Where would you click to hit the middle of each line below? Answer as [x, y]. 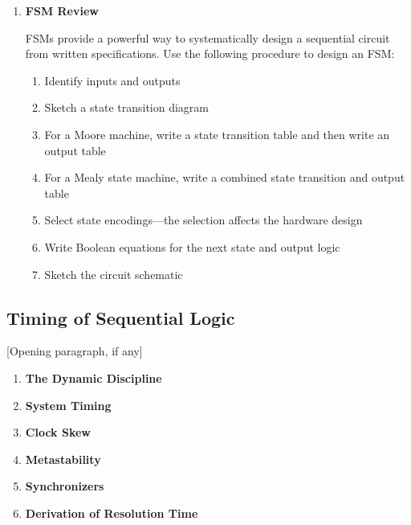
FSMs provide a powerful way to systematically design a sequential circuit [208, 37]
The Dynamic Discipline [94, 377]
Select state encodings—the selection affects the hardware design [203, 220]
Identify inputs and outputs [112, 80]
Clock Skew [58, 432]
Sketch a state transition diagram [126, 107]
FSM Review [62, 10]
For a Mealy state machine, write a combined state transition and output [225, 177]
